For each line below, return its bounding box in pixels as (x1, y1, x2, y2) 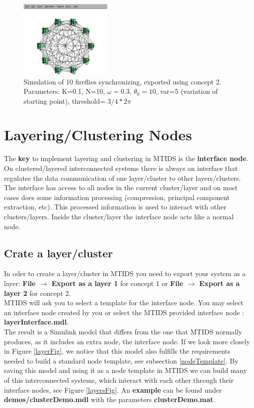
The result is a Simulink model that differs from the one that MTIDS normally (4, 326, 242, 336)
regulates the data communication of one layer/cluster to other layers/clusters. (4, 172, 241, 183)
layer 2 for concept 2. (4, 287, 71, 298)
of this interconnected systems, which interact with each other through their (4, 374, 234, 385)
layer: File (4, 278, 36, 288)
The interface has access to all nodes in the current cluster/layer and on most (4, 182, 238, 193)
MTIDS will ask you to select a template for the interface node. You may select (4, 297, 244, 308)
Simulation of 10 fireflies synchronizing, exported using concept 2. (24, 76, 222, 86)
